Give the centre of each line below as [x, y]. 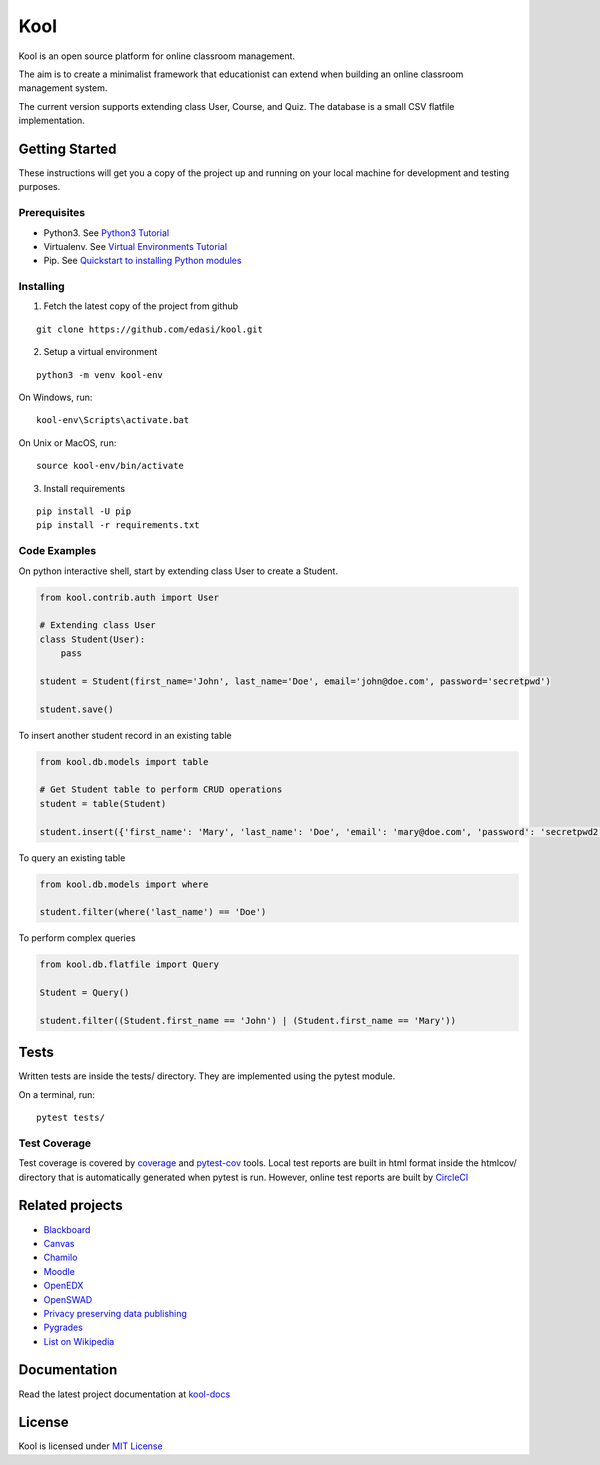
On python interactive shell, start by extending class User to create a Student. [178, 571]
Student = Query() [84, 993]
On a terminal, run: [56, 1094]
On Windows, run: [55, 397]
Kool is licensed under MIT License [91, 1446]
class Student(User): [92, 639]
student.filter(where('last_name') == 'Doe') [153, 912]
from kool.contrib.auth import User [129, 597]
